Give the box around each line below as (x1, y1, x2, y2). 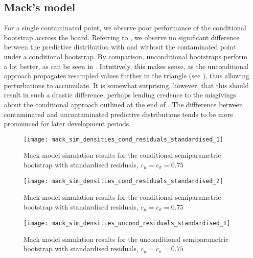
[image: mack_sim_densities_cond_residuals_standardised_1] (23, 136, 224, 143)
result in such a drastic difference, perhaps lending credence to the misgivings (4, 90, 236, 100)
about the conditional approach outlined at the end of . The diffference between (4, 99, 243, 109)
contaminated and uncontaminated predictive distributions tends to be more (4, 109, 233, 119)
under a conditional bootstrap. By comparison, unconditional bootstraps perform (4, 51, 248, 61)
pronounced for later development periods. (4, 118, 131, 129)
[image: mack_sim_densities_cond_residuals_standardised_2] (23, 178, 224, 185)
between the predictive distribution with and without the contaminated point (4, 42, 236, 52)
